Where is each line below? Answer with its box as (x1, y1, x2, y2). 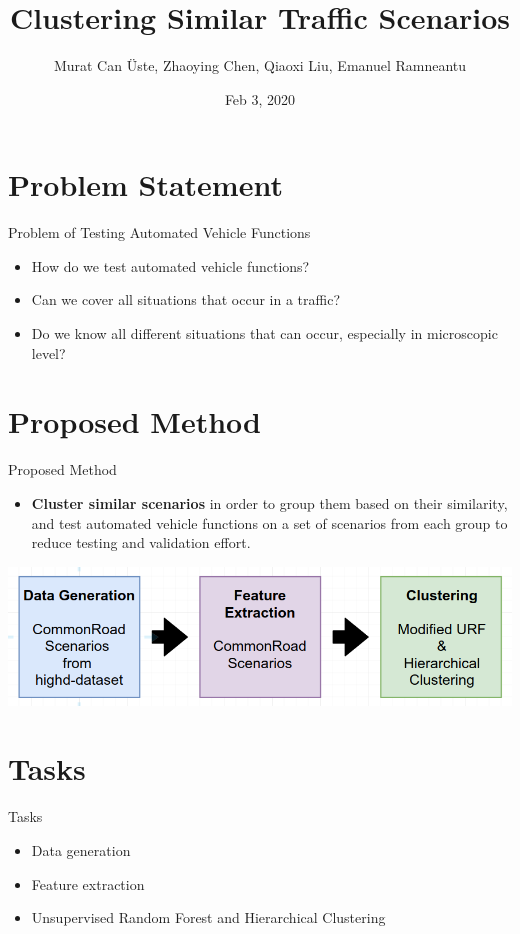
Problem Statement (8, 164, 283, 205)
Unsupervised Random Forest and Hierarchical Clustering (31, 907, 386, 928)
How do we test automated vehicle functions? (31, 255, 310, 276)
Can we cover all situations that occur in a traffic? (31, 289, 341, 310)
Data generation (31, 839, 131, 860)
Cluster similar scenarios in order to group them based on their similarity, (31, 492, 508, 513)
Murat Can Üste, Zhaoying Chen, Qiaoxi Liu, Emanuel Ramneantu (53, 55, 467, 76)
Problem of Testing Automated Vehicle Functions (8, 222, 311, 243)
